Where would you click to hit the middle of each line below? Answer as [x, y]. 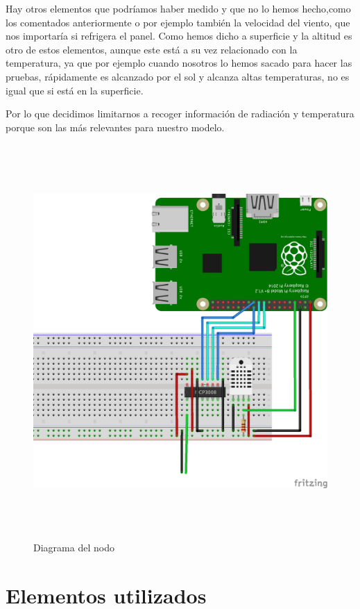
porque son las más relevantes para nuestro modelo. [115, 127]
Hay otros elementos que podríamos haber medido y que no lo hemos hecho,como [178, 8]
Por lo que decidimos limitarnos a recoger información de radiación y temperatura [180, 114]
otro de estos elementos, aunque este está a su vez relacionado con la [152, 49]
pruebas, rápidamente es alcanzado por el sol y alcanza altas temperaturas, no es [178, 76]
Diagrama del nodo [74, 547]
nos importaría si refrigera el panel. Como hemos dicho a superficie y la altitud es [179, 36]
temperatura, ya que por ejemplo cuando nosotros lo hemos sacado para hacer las [179, 63]
